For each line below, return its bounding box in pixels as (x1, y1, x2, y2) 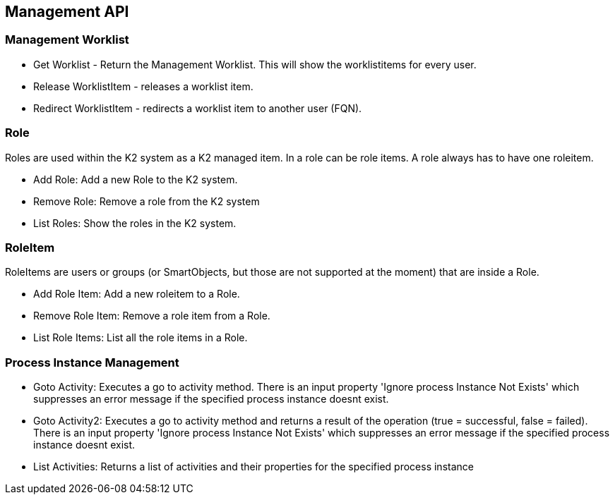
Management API (5, 3, 129, 20)
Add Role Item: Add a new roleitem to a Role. (33, 288, 240, 300)
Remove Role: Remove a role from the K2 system (33, 195, 260, 207)
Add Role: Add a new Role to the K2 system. (33, 173, 238, 185)
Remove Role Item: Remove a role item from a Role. (33, 310, 270, 322)
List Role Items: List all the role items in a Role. (33, 331, 248, 344)
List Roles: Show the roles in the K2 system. (33, 217, 237, 229)
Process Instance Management (5, 355, 179, 370)
